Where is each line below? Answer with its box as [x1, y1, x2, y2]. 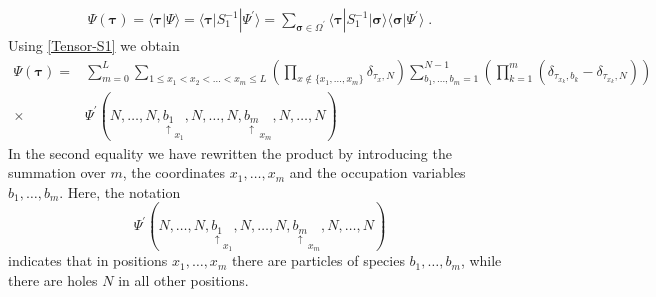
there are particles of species [231, 250, 405, 271]
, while [460, 250, 502, 271]
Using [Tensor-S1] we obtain [8, 35, 180, 56]
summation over [8, 162, 106, 183]
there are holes [8, 269, 98, 290]
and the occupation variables [289, 162, 466, 183]
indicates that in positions [8, 250, 168, 271]
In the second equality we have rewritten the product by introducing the [8, 142, 452, 163]
